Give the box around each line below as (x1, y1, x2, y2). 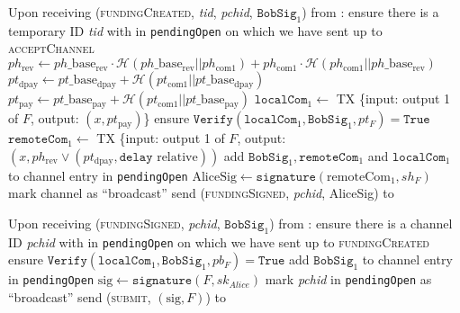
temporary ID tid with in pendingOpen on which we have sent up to (8, 21, 383, 40)
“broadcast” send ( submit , (8, 288, 151, 306)
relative (157, 150, 198, 164)
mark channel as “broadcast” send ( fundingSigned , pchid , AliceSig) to (8, 183, 394, 202)
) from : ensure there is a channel (269, 213, 453, 232)
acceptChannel (8, 39, 95, 58)
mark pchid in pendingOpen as (265, 270, 432, 289)
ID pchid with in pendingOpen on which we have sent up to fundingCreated (8, 232, 429, 251)
